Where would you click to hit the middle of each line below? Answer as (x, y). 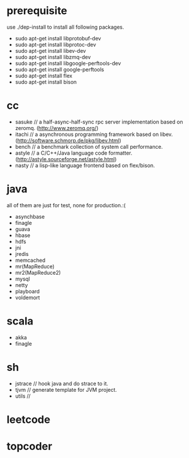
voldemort (28, 298)
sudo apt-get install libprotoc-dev (56, 45)
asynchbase (30, 216)
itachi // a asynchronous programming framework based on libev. (94, 134)
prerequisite (37, 11)
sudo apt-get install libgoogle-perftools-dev (68, 63)
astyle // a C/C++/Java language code (61, 153)
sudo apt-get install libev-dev (51, 50)
